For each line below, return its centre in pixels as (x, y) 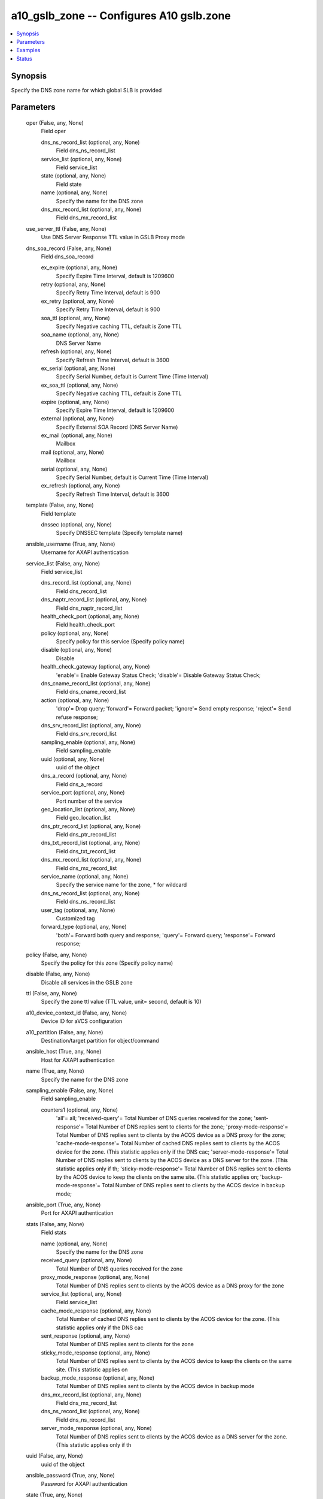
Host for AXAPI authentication (78, 1060)
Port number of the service (89, 801)
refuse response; (77, 717)
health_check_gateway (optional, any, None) (95, 667)
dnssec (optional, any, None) (76, 524)
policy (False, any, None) (57, 955)
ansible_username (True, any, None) (71, 544)
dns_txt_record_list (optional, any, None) (91, 843)
